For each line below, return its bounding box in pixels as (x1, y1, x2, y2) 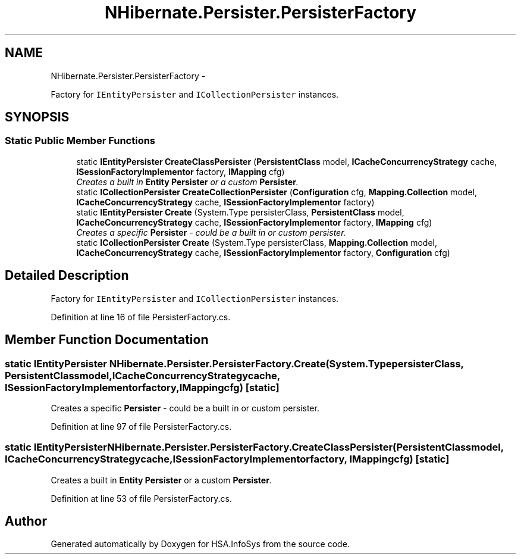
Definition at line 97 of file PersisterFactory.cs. (51, 421, 232, 432)
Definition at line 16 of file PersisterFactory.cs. (51, 311, 231, 322)
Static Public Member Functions (5, 135, 156, 147)
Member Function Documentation (5, 332, 209, 348)
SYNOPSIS (5, 110, 70, 125)
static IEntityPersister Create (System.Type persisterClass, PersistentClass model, (76, 207, 404, 217)
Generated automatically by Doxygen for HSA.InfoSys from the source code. (51, 539, 350, 549)
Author (5, 514, 47, 529)
